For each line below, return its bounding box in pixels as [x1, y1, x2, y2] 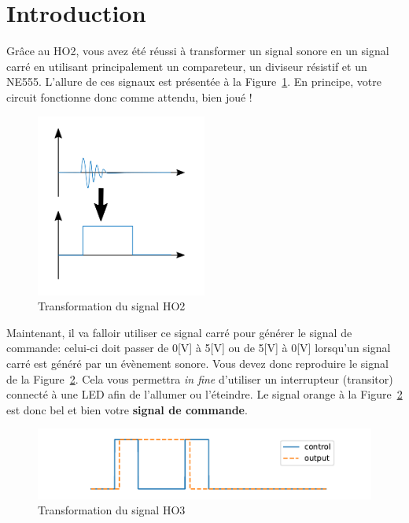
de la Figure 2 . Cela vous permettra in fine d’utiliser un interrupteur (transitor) [6, 370, 393, 387]
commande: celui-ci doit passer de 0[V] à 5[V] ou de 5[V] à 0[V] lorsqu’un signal [6, 339, 391, 356]
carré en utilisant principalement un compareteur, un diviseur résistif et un [6, 57, 367, 74]
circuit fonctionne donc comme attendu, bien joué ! [6, 88, 252, 105]
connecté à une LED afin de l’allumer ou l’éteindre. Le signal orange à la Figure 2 [6, 386, 403, 402]
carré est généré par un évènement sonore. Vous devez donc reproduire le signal [6, 355, 389, 372]
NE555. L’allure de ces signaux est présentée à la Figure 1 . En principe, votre [6, 73, 381, 90]
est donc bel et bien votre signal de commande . [6, 401, 248, 417]
